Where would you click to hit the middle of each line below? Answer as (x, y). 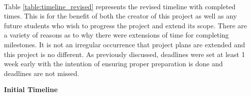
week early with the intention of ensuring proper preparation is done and (113, 64)
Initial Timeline (31, 89)
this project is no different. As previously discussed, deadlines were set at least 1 (125, 54)
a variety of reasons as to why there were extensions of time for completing (116, 35)
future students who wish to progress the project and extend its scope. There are (125, 25)
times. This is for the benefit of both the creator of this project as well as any (121, 16)
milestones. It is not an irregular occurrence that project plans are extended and (125, 44)
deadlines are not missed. (42, 73)
